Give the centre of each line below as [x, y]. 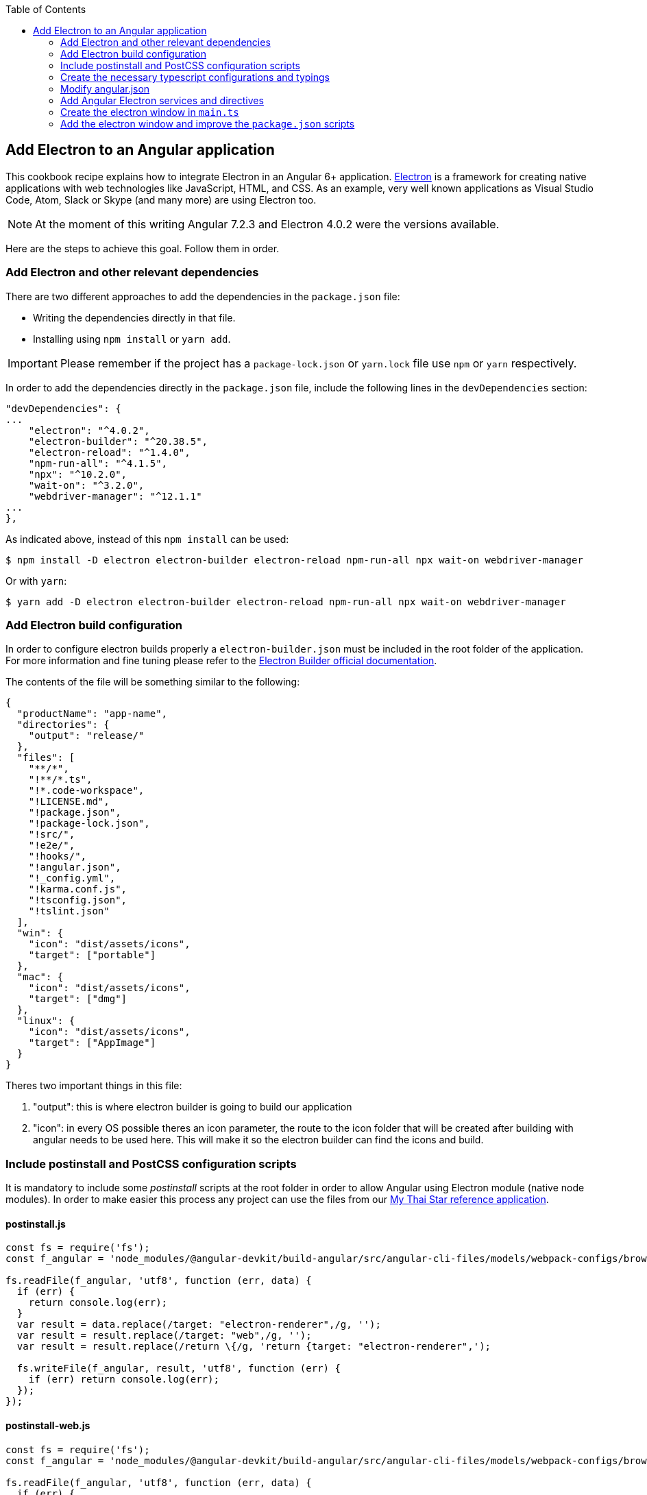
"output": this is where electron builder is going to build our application [193, 1107]
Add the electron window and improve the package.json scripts [208, 124]
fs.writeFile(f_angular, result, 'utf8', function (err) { [179, 1369]
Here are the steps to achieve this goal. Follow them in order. [143, 248]
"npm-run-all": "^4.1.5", [98, 463]
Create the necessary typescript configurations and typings [195, 77]
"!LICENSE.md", [69, 802]
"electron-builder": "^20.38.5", [118, 441]
